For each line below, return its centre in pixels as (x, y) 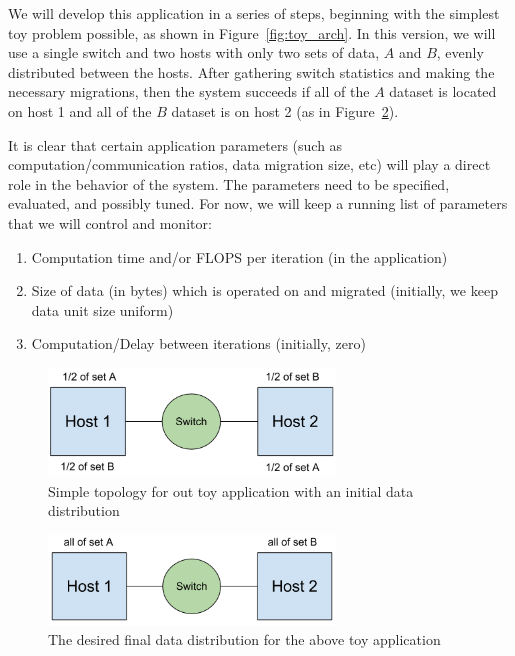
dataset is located (443, 91)
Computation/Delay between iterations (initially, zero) (198, 343)
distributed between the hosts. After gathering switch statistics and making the (251, 71)
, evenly (460, 52)
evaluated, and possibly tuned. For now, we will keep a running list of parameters (258, 203)
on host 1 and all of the (80, 110)
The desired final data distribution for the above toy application (244, 639)
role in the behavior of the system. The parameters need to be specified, (229, 183)
